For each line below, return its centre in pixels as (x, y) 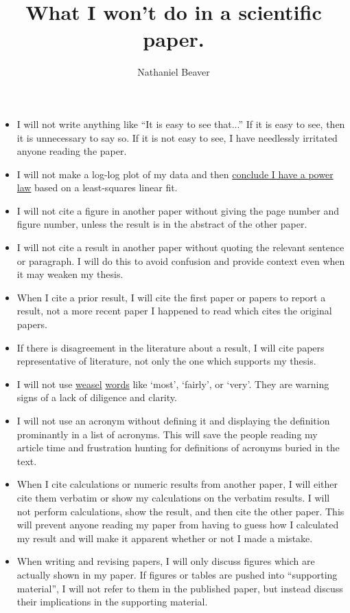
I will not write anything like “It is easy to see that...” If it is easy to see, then (181, 123)
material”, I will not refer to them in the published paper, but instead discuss (180, 588)
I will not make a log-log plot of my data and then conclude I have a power (175, 174)
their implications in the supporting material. (112, 602)
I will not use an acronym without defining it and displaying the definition (173, 420)
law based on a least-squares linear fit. (97, 187)
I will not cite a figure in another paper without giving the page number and (178, 210)
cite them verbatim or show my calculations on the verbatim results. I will (173, 497)
